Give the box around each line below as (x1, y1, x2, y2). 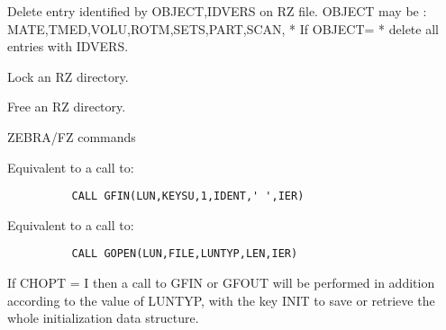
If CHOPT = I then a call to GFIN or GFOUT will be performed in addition (7, 273, 435, 292)
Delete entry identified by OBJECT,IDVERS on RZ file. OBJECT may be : (7, 2, 427, 20)
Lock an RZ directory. (7, 67, 129, 85)
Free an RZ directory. (7, 97, 126, 116)
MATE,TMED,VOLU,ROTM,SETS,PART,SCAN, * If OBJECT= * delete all (7, 19, 439, 38)
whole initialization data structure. (7, 308, 199, 327)
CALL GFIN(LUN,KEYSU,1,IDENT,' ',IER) (71, 190, 305, 203)
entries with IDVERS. (7, 37, 129, 56)
